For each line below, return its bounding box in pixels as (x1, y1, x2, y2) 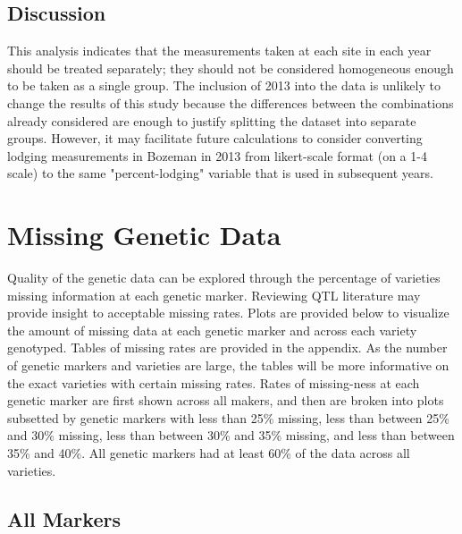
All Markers (7, 504, 121, 532)
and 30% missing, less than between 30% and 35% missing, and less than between (7, 426, 455, 445)
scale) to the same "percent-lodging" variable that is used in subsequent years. (7, 164, 433, 182)
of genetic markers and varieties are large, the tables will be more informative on (7, 356, 449, 375)
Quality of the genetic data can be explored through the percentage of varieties (7, 268, 441, 287)
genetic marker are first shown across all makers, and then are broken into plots (7, 391, 444, 410)
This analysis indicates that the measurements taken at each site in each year (7, 41, 432, 60)
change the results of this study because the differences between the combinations (7, 93, 454, 112)
